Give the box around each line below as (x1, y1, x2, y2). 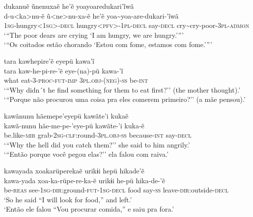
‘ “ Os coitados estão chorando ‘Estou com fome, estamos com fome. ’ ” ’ (4, 39, 212, 49)
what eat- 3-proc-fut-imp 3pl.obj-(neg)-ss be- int (4, 75, 148, 85)
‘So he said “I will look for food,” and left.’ (4, 194, 132, 204)
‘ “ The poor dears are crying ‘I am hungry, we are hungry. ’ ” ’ (4, 29, 184, 40)
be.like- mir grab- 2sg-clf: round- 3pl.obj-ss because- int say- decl (4, 130, 192, 140)
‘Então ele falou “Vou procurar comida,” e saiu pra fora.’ (4, 204, 174, 214)
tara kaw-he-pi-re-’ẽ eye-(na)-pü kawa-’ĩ (4, 65, 123, 75)
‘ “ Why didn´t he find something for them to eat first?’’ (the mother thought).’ (4, 84, 240, 95)
